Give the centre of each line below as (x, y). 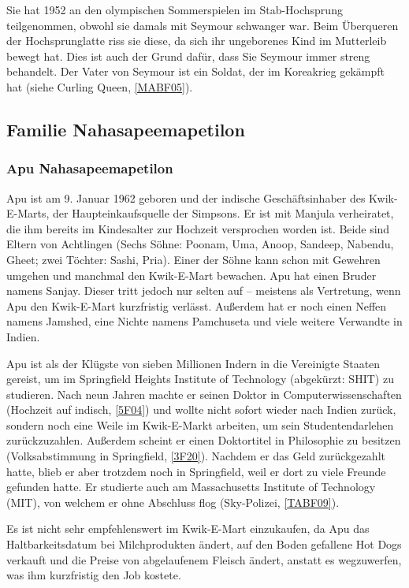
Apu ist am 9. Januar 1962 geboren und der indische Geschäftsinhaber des (186, 197)
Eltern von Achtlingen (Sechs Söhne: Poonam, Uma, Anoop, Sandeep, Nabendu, (200, 244)
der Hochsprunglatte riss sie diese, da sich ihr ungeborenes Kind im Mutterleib (197, 41)
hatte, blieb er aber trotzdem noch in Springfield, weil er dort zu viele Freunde (196, 471)
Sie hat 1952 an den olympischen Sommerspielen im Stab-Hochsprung (175, 9)
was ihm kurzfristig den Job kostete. (94, 575)
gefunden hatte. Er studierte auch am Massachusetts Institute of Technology (191, 487)
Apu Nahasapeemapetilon (90, 168)
